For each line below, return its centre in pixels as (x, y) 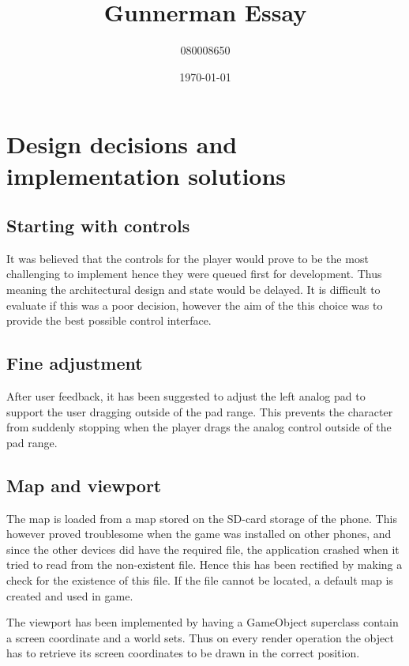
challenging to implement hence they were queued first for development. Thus (194, 274)
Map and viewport (84, 485)
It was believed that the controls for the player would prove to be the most (188, 258)
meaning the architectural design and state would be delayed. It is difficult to (193, 290)
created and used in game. (70, 595)
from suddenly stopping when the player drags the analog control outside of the (199, 427)
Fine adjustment (75, 363)
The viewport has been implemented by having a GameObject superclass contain (203, 622)
